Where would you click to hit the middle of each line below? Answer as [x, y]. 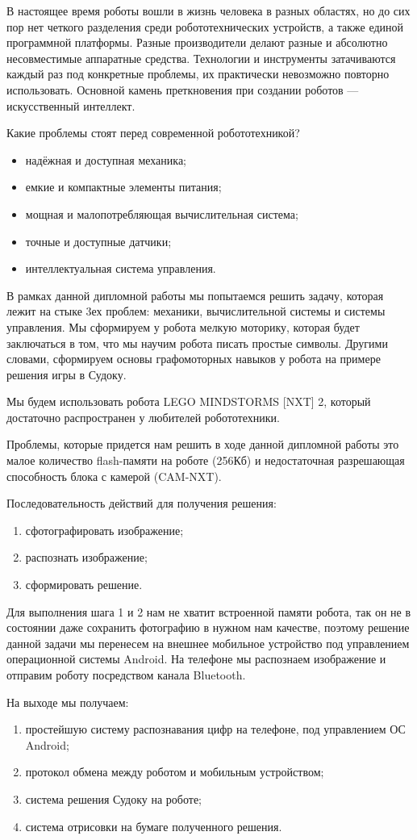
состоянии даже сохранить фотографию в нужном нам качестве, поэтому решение [208, 627]
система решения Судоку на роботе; [114, 798]
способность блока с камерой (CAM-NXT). [114, 476]
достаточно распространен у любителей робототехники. [143, 417]
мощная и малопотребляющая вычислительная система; [162, 213]
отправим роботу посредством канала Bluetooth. [126, 675]
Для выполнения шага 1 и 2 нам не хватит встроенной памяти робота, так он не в [209, 611]
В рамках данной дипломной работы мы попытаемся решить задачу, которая [195, 295]
